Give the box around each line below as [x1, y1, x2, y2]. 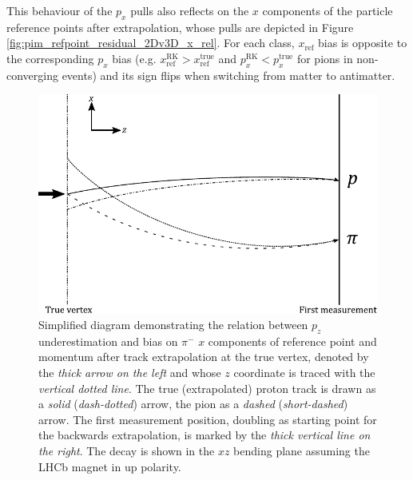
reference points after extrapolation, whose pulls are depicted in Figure [6, 18, 354, 35]
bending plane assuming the [233, 442, 370, 458]
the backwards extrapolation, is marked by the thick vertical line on [38, 426, 371, 443]
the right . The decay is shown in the [38, 442, 215, 458]
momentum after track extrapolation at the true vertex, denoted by [38, 348, 369, 365]
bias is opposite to [318, 34, 407, 51]
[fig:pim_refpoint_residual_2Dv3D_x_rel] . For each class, [6, 34, 295, 51]
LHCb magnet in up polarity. [38, 458, 181, 474]
